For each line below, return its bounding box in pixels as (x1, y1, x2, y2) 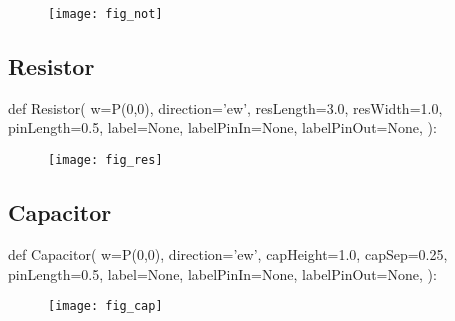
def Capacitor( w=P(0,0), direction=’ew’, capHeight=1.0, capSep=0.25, (8, 243, 448, 264)
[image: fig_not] (48, 7, 163, 21)
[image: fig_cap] (48, 299, 163, 314)
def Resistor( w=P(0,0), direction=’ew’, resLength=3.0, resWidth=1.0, (8, 97, 443, 118)
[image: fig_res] (48, 153, 163, 168)
